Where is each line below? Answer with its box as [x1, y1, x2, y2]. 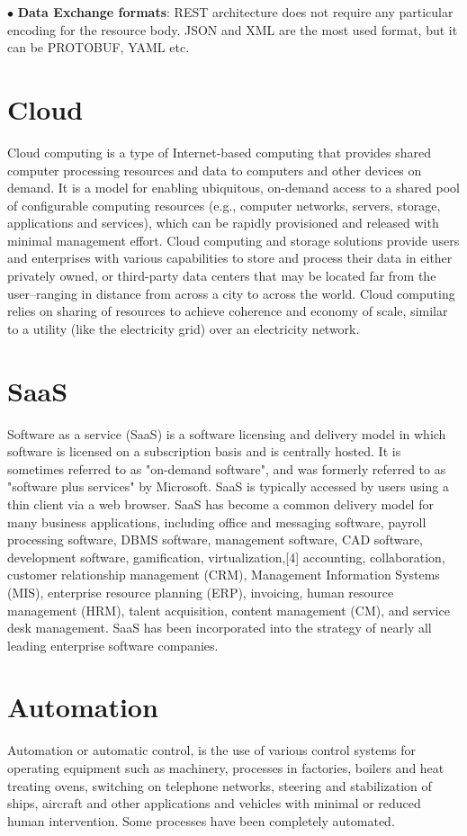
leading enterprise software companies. [7, 635, 219, 654]
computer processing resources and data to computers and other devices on [7, 160, 422, 179]
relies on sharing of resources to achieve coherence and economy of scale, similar [7, 301, 448, 320]
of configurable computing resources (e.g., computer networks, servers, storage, [7, 195, 441, 214]
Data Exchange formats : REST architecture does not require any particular [17, 3, 454, 21]
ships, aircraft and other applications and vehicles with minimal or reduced [7, 794, 421, 813]
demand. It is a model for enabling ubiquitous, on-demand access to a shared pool [7, 178, 460, 197]
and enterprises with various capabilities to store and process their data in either [7, 248, 453, 267]
